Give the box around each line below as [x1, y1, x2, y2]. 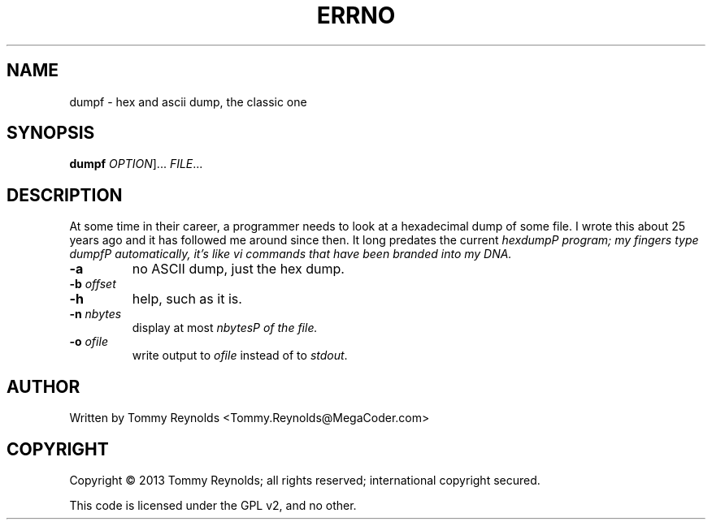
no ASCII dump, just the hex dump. [132, 261, 345, 278]
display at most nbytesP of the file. [132, 321, 318, 335]
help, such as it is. [132, 291, 242, 308]
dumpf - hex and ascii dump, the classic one [69, 94, 307, 109]
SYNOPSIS [7, 123, 95, 144]
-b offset [69, 277, 116, 291]
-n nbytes [69, 307, 122, 321]
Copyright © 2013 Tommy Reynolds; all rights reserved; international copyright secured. [69, 472, 541, 487]
